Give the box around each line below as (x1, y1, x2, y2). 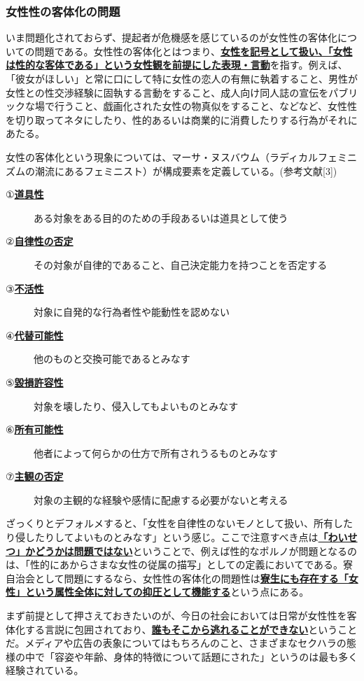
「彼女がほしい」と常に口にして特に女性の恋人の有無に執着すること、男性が (6, 71, 358, 85)
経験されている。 (6, 663, 84, 678)
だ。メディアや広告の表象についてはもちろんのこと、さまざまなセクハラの (6, 636, 346, 650)
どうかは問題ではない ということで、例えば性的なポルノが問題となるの (34, 543, 358, 558)
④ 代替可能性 (6, 328, 64, 342)
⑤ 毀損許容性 (6, 374, 64, 389)
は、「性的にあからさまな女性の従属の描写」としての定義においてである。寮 (6, 557, 353, 572)
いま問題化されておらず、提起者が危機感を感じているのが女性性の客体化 (6, 30, 337, 45)
